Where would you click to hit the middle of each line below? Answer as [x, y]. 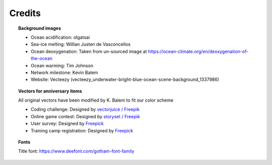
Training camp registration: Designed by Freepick [82, 130]
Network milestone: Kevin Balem [64, 72]
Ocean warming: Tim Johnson [62, 65]
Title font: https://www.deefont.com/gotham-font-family [76, 151]
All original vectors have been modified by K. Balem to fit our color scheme [96, 100]
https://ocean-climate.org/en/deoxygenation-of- [198, 51]
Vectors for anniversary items [50, 91]
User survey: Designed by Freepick [67, 124]
